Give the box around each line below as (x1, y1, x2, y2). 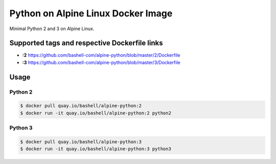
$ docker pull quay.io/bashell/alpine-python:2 (20, 103, 142, 109)
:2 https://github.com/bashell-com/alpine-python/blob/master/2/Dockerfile (22, 52, 180, 58)
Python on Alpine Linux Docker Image (9, 8, 173, 19)
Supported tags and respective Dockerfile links (9, 39, 163, 48)
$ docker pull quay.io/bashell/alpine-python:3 (20, 138, 142, 145)
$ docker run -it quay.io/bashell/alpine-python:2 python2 (20, 110, 171, 116)
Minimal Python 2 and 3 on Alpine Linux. (9, 26, 95, 32)
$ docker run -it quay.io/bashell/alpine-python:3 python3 (20, 146, 171, 152)
